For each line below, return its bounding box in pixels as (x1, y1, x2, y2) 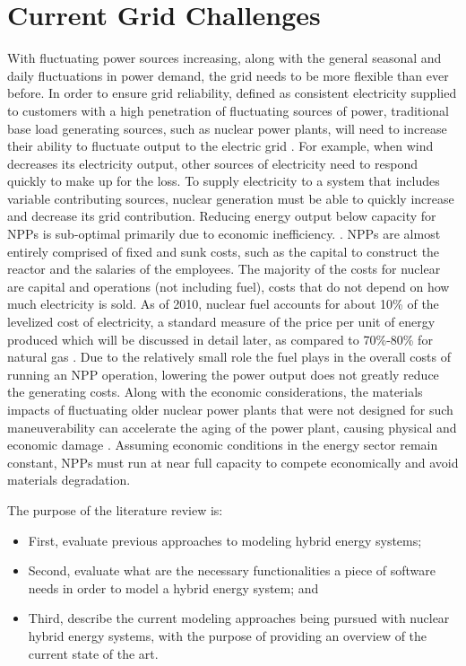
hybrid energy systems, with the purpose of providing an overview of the (28, 626, 427, 644)
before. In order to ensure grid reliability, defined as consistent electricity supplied (7, 83, 457, 102)
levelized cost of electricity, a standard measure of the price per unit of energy (7, 312, 436, 331)
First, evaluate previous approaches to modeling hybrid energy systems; (28, 530, 422, 549)
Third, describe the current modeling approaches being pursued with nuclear (28, 609, 450, 627)
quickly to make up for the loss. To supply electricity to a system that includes (7, 171, 440, 190)
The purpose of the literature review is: (7, 500, 223, 519)
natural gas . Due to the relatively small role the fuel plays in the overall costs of (7, 347, 451, 366)
